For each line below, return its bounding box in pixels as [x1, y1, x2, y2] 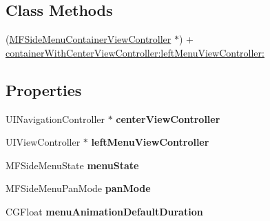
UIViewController [6, 135, 81, 149]
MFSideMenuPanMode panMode [6, 181, 151, 195]
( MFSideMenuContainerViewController [6, 32, 172, 46]
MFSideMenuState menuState [6, 157, 139, 172]
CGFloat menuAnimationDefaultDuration [6, 204, 203, 218]
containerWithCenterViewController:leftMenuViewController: [6, 45, 264, 59]
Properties [6, 79, 82, 100]
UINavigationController [6, 111, 105, 126]
